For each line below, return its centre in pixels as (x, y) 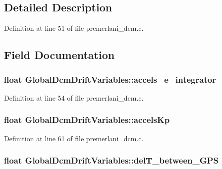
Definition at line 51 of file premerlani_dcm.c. (74, 28)
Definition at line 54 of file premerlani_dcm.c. (74, 97)
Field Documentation (59, 55)
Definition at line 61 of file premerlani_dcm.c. (74, 138)
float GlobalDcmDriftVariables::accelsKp (87, 120)
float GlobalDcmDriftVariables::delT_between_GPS (111, 160)
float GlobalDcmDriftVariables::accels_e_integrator (110, 79)
